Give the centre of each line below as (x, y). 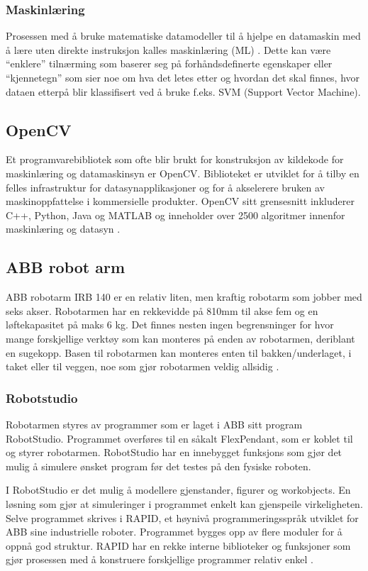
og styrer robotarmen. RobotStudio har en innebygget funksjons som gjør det (174, 452)
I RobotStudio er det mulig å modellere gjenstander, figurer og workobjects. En (178, 490)
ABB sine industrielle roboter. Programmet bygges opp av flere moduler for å (174, 532)
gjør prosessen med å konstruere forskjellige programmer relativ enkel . (160, 559)
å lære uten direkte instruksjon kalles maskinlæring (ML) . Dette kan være (168, 49)
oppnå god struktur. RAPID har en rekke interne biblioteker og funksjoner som (178, 545)
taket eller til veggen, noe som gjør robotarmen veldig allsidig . (143, 366)
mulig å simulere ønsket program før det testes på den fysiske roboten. (158, 466)
